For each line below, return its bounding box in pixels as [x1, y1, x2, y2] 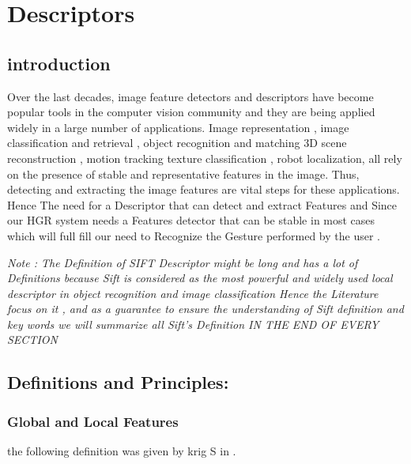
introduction [7, 51, 111, 75]
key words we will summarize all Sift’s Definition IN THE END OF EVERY [7, 315, 379, 332]
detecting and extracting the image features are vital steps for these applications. [7, 181, 400, 198]
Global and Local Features [7, 411, 179, 431]
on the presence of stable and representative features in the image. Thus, [7, 165, 360, 182]
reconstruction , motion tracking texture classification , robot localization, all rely [7, 149, 402, 166]
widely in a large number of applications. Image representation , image [7, 119, 349, 135]
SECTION [7, 331, 58, 348]
